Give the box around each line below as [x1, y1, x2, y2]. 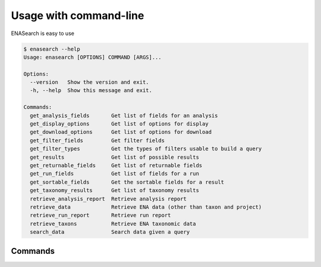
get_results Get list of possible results [30, 153, 199, 161]
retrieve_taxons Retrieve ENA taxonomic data [30, 220, 196, 227]
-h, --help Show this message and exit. [30, 87, 153, 94]
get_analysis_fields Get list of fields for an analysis [30, 112, 218, 119]
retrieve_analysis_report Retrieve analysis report [30, 195, 187, 202]
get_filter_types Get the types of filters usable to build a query [30, 146, 262, 152]
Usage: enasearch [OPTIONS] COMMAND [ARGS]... [23, 54, 162, 61]
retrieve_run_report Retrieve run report [30, 212, 171, 219]
